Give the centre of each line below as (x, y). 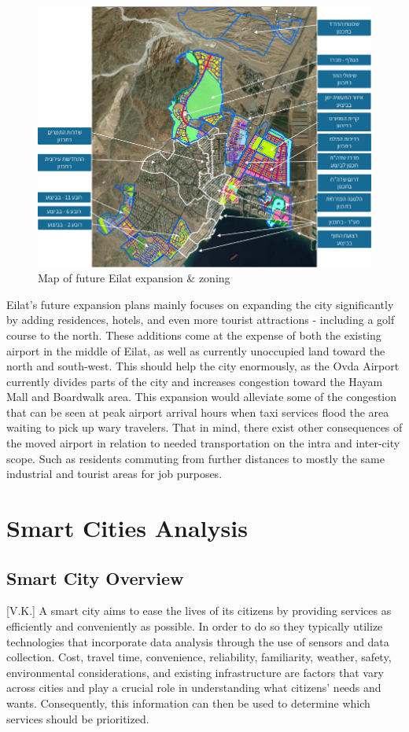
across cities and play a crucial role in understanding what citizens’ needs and (194, 688)
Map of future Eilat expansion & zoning (134, 278)
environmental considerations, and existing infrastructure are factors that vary (195, 672)
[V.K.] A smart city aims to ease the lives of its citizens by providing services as (199, 611)
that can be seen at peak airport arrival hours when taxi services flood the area (198, 412)
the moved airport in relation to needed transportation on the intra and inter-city (203, 443)
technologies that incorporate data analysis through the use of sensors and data (198, 641)
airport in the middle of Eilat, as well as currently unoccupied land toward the (196, 350)
